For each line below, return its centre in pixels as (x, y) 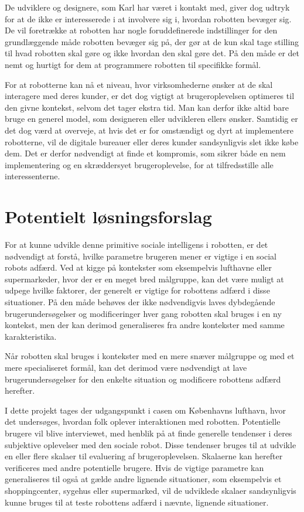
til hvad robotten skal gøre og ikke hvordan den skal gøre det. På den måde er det (152, 53)
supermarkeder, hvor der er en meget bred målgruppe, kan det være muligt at (144, 279)
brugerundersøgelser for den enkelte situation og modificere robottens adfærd (143, 379)
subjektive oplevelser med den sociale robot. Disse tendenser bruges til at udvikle (151, 444)
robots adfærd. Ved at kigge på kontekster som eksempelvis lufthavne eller (138, 267)
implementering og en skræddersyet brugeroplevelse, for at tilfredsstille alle (139, 164)
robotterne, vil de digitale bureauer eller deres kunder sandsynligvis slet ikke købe (152, 141)
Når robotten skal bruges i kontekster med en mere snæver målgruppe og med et (150, 356)
